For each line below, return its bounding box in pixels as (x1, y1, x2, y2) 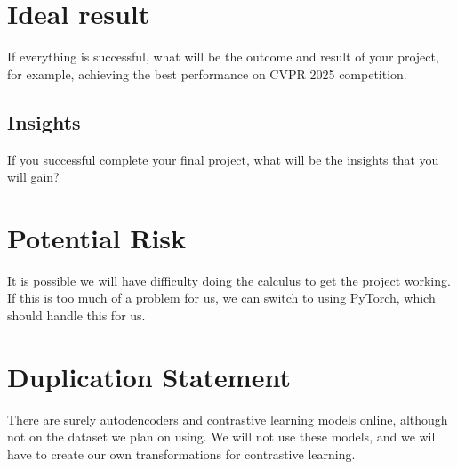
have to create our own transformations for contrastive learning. (7, 444, 356, 463)
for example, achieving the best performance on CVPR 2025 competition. (7, 64, 407, 83)
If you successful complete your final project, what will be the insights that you (7, 150, 439, 168)
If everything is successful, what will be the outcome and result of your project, (7, 47, 439, 66)
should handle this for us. (7, 306, 146, 325)
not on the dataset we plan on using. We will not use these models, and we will (7, 427, 439, 446)
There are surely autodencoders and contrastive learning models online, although (7, 409, 448, 428)
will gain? (7, 167, 60, 186)
